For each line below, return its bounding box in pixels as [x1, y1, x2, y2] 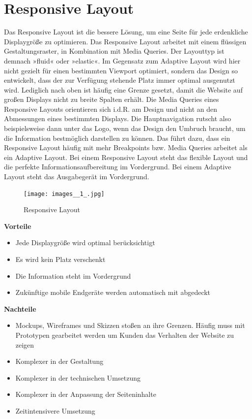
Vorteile [4, 221, 31, 231]
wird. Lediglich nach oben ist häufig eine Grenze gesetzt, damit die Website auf [4, 84, 243, 95]
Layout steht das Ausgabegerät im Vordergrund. [4, 171, 149, 182]
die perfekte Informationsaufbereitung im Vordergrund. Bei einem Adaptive [4, 161, 231, 172]
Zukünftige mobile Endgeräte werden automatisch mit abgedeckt [15, 287, 211, 297]
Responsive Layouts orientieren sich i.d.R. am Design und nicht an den [4, 103, 218, 114]
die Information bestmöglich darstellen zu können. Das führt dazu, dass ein [4, 132, 230, 143]
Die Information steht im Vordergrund [15, 270, 131, 281]
